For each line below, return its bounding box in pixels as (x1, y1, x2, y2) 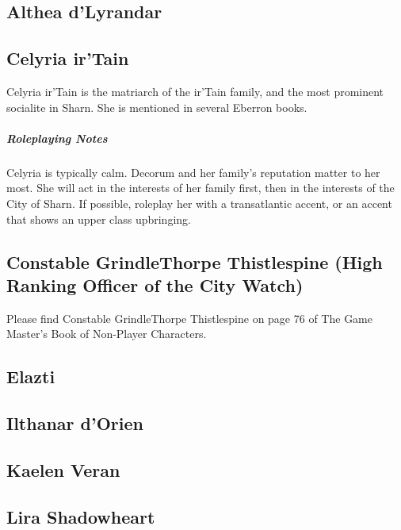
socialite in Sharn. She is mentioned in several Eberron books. (6, 98, 307, 115)
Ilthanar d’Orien (6, 411, 143, 436)
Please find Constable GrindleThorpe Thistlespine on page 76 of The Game (6, 309, 372, 326)
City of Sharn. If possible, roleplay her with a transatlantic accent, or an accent (6, 194, 392, 211)
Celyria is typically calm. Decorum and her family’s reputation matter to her (6, 163, 380, 180)
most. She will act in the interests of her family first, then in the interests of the (6, 179, 395, 196)
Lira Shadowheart (6, 504, 155, 528)
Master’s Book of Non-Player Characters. (6, 325, 207, 342)
